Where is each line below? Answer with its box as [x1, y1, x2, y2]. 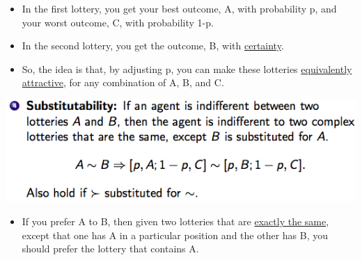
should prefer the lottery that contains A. [22, 241, 199, 256]
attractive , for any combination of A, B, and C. [22, 75, 224, 90]
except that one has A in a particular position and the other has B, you [22, 227, 329, 242]
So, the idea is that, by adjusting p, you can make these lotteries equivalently [22, 61, 352, 76]
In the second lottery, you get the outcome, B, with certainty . [22, 38, 284, 53]
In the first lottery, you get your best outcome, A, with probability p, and [22, 1, 337, 15]
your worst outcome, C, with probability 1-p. [22, 15, 214, 29]
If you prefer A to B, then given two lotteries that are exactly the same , [22, 214, 329, 229]
